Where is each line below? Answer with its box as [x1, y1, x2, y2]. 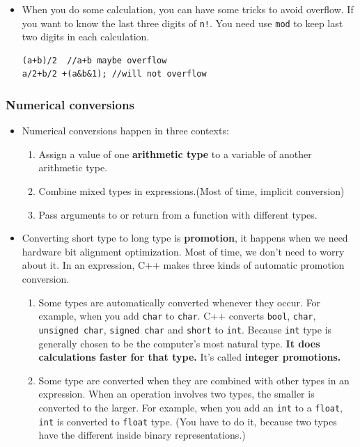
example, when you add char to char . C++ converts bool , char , [38, 308, 316, 323]
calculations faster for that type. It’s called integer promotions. [38, 350, 341, 364]
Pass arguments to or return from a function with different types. [38, 207, 318, 221]
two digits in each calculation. [22, 29, 150, 44]
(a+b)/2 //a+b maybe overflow [22, 55, 167, 65]
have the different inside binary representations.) [38, 428, 246, 442]
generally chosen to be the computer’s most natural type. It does [38, 336, 320, 350]
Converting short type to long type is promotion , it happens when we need [22, 230, 348, 245]
